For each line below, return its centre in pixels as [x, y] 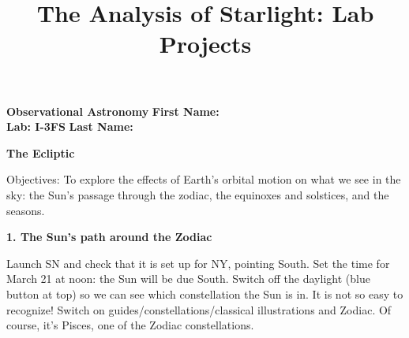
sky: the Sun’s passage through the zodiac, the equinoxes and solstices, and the [198, 194]
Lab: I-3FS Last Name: [70, 126]
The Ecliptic [41, 152]
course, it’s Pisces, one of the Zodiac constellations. [130, 325]
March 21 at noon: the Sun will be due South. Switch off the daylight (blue [188, 279]
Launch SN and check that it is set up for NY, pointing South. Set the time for [198, 263]
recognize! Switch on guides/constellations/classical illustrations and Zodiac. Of [199, 309]
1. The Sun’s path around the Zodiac [109, 237]
